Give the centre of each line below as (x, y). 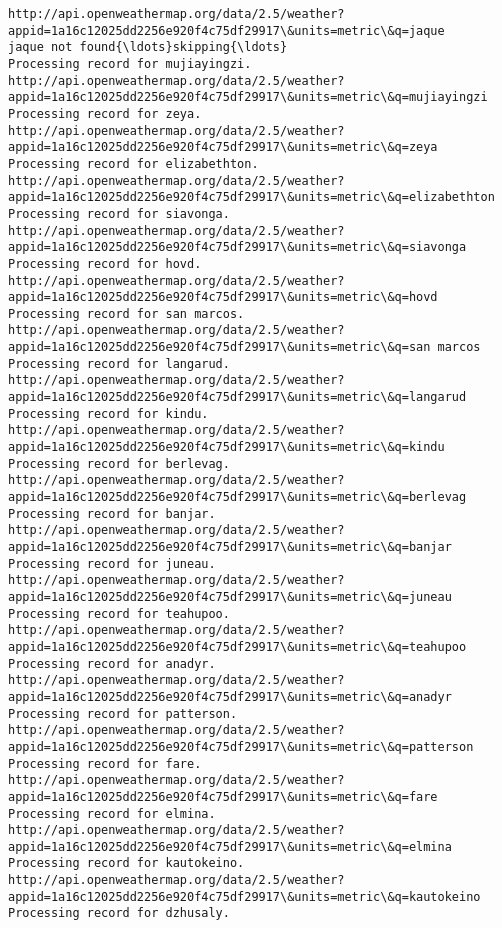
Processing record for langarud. (119, 363)
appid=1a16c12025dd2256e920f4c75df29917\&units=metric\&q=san (219, 347)
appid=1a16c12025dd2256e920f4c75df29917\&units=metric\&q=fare (223, 796)
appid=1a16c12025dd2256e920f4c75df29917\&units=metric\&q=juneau (230, 596)
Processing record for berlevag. (119, 463)
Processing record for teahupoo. (119, 613)
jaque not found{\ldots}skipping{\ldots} (148, 47)
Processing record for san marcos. (126, 313)
